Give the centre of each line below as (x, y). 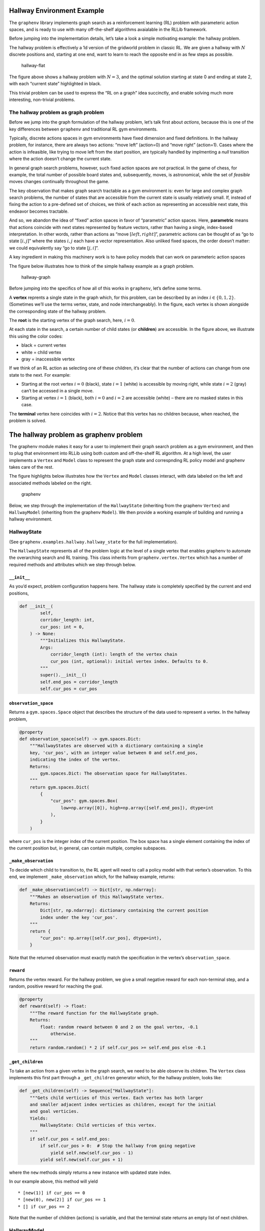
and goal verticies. (54, 1111)
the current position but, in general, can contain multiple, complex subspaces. (88, 848)
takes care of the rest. (31, 467)
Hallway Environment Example (57, 11)
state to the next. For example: (40, 375)
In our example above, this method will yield (53, 1181)
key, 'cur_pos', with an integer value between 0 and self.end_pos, (114, 753)
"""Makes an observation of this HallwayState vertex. (97, 897)
